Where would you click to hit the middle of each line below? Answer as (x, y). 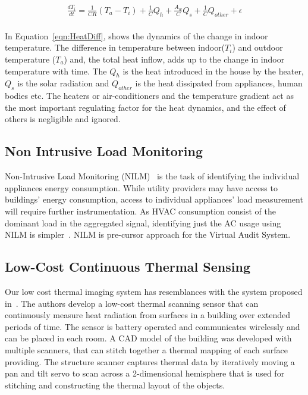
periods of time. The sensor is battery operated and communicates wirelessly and (153, 326)
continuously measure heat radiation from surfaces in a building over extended (148, 315)
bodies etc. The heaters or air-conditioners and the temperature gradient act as (149, 96)
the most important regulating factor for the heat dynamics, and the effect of (145, 107)
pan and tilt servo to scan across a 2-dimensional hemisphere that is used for (145, 373)
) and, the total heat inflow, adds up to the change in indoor (174, 59)
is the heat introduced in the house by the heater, (213, 71)
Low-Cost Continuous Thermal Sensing (128, 267)
